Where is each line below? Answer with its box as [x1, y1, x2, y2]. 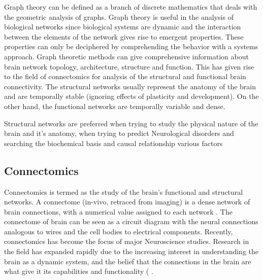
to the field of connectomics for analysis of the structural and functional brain [4, 71, 246, 82]
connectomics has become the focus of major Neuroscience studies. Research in [4, 236, 249, 247]
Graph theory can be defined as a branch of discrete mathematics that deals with [4, 2, 257, 12]
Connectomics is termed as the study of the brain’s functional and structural [4, 186, 243, 197]
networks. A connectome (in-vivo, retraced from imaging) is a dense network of [4, 196, 250, 207]
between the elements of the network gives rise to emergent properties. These [4, 31, 244, 42]
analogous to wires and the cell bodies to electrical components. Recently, [4, 226, 233, 236]
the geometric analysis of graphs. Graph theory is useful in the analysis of [4, 11, 234, 22]
